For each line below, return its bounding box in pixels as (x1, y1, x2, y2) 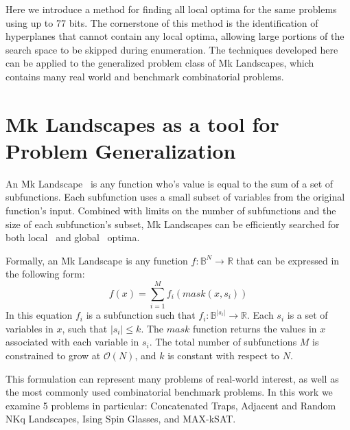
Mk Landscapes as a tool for (5, 109, 279, 137)
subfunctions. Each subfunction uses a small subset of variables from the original (5, 190, 345, 204)
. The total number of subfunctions (149, 335, 297, 349)
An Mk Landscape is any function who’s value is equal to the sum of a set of (5, 176, 334, 190)
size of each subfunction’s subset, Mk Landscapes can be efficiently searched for (5, 216, 340, 231)
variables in (5, 321, 54, 335)
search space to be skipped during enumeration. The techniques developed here (5, 42, 338, 56)
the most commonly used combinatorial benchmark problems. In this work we (5, 385, 333, 399)
